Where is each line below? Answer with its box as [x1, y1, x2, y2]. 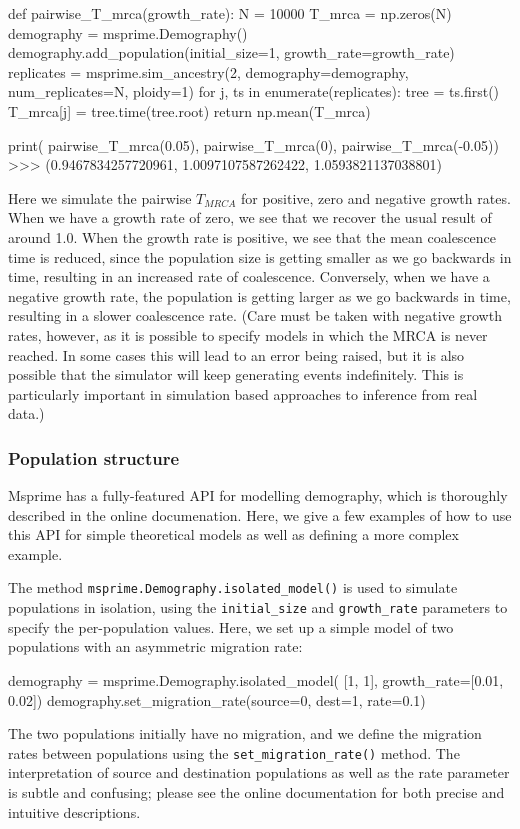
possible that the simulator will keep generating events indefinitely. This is [8, 364, 464, 385]
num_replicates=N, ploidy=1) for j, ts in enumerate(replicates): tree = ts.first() [8, 81, 500, 102]
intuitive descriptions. [8, 801, 141, 822]
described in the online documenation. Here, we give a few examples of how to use [8, 504, 512, 525]
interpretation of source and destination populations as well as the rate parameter [8, 762, 510, 783]
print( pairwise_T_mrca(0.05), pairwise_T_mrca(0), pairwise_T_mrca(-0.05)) [8, 134, 499, 155]
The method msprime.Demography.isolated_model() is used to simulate [8, 577, 458, 598]
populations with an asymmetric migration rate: [8, 636, 303, 657]
